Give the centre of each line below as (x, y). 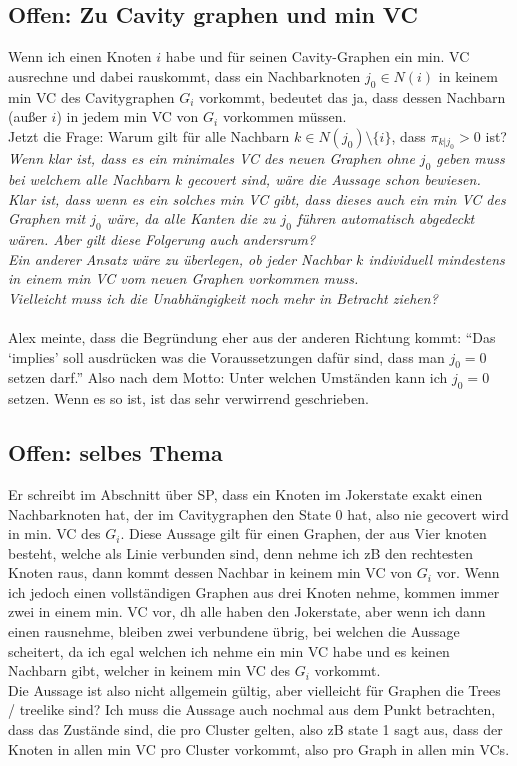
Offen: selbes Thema (115, 452)
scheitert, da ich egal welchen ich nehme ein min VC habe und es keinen (229, 650)
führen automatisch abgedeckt (385, 218)
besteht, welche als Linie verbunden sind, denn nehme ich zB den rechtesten (241, 552)
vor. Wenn (468, 572)
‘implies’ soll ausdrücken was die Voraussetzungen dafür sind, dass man (226, 356)
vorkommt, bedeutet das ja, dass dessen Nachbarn (352, 96)
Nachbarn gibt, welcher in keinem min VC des (149, 670)
